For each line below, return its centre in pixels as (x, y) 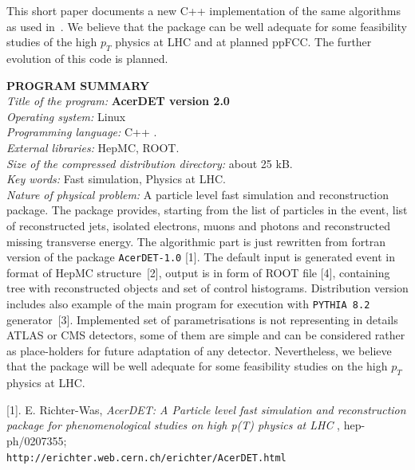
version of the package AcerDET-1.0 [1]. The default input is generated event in (201, 257)
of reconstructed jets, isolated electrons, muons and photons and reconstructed (199, 225)
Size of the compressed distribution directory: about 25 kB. (150, 163)
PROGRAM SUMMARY (78, 85)
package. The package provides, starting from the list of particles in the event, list (207, 210)
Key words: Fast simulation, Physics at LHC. (116, 179)
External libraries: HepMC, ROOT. (93, 147)
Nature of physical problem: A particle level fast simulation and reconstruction (198, 194)
